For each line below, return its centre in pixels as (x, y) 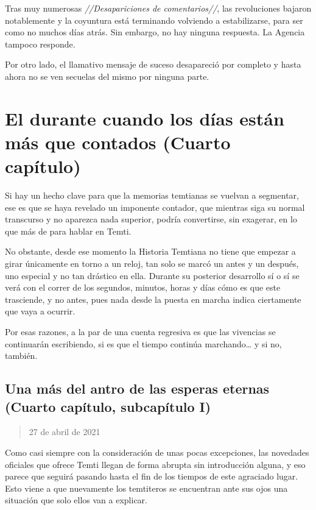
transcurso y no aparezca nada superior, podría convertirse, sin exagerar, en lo (151, 219)
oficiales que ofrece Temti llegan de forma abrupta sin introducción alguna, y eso (155, 464)
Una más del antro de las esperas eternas (137, 388)
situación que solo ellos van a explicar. (76, 500)
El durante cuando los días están (145, 118)
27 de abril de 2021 (65, 432)
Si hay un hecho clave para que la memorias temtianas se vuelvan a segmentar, (152, 195)
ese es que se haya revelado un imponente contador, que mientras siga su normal (155, 207)
